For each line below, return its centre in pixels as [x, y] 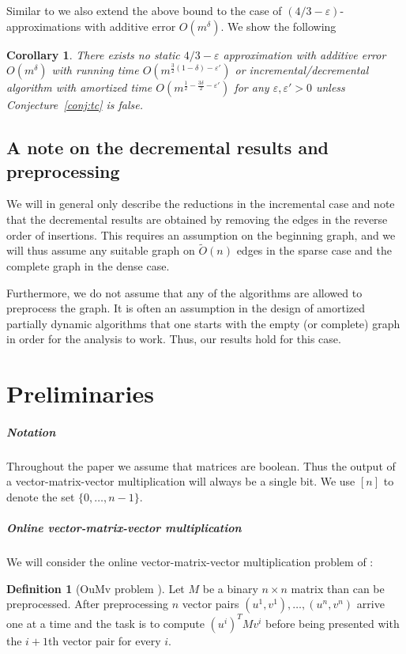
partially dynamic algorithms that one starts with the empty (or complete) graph [203, 323]
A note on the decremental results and [167, 147]
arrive [370, 604]
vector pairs [211, 604]
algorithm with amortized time [79, 87]
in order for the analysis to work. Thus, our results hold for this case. [174, 339]
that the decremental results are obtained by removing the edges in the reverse [197, 219]
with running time [95, 70]
